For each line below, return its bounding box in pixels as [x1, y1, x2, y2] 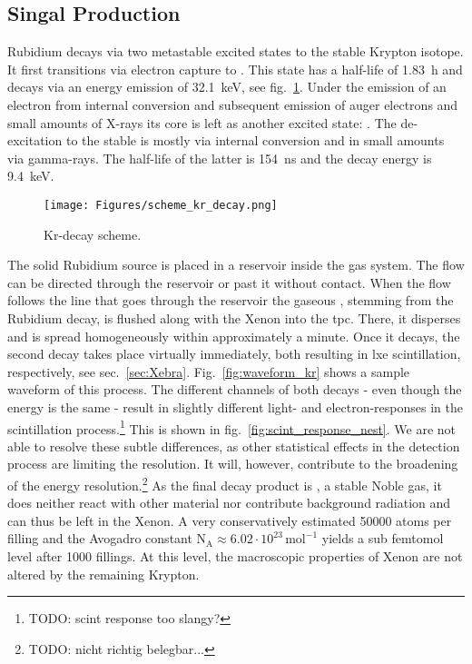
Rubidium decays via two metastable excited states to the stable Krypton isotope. [7, 42, 464, 61]
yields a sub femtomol [321, 529, 444, 548]
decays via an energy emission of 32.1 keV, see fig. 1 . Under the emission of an [7, 77, 447, 96]
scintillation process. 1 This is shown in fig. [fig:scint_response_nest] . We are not [7, 416, 457, 438]
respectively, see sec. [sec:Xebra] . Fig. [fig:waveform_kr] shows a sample [7, 362, 410, 381]
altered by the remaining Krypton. [7, 564, 200, 583]
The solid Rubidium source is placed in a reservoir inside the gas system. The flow [7, 255, 465, 274]
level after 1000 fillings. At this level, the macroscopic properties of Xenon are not [7, 547, 463, 566]
